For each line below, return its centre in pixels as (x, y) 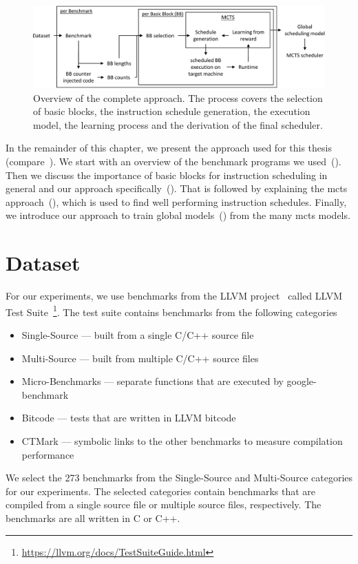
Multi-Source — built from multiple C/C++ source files (140, 358)
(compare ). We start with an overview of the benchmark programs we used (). (173, 161)
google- (302, 381)
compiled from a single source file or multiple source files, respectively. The (164, 504)
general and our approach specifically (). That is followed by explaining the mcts (177, 188)
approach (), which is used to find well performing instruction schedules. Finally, (176, 201)
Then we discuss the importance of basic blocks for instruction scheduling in (167, 175)
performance (48, 454)
